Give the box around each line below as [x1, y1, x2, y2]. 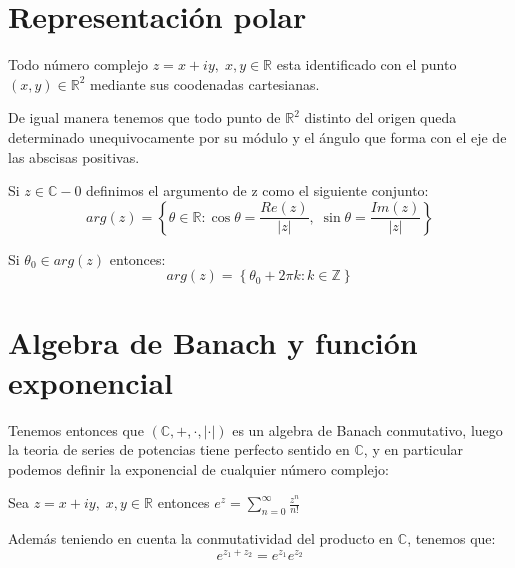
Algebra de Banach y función [8, 322, 418, 363]
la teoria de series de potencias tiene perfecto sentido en [8, 439, 350, 460]
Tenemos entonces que [8, 419, 144, 440]
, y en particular [363, 439, 464, 460]
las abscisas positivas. [8, 146, 140, 167]
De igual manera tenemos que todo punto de [8, 107, 281, 128]
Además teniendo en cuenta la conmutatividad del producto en [8, 528, 394, 549]
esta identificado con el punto [276, 54, 457, 75]
